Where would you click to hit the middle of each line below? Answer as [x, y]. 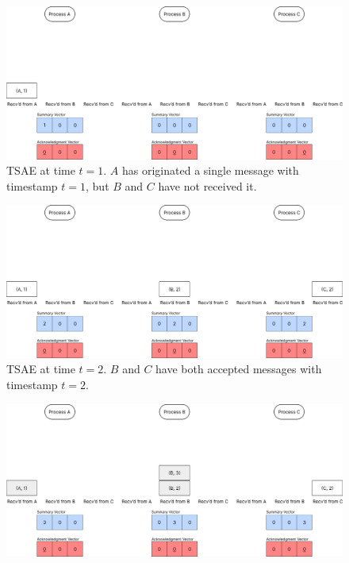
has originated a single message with [211, 170]
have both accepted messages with [239, 369]
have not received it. [207, 185]
